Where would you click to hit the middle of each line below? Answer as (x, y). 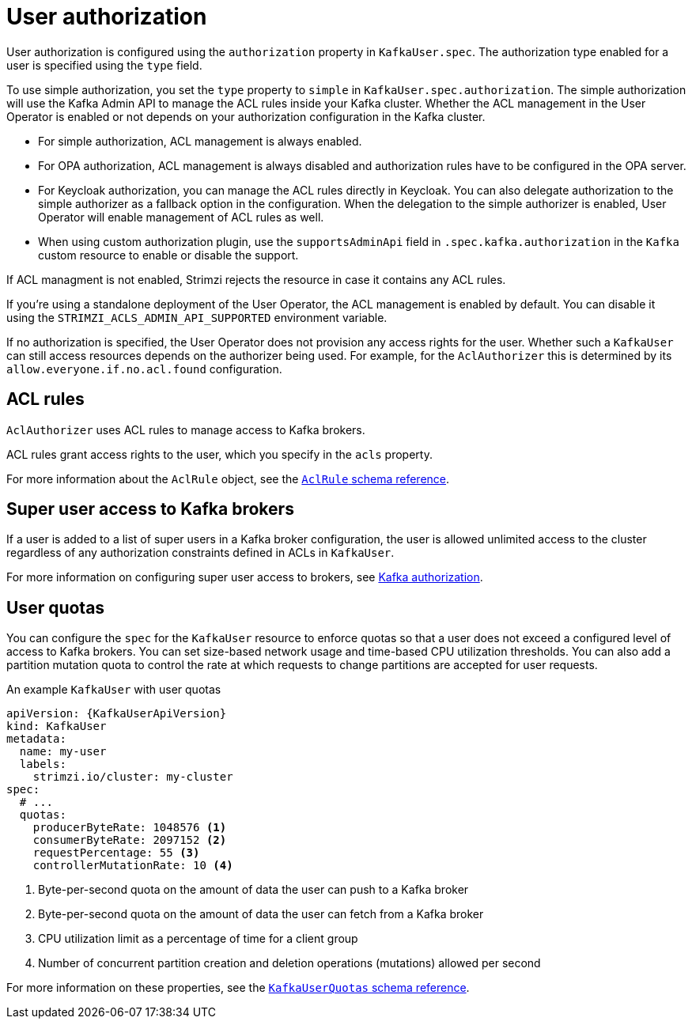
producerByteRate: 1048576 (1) (130, 828)
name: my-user (63, 752)
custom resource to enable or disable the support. (168, 255)
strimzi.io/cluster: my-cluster (133, 777)
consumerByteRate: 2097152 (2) (130, 840)
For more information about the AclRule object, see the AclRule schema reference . (228, 478)
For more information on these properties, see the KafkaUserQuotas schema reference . (238, 988)
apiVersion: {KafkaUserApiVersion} (117, 714)
